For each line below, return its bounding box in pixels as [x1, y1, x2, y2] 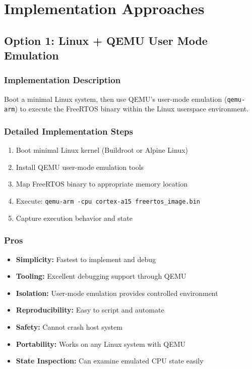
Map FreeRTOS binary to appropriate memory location [16, 178, 187, 189]
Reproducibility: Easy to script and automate [16, 304, 164, 315]
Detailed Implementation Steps [4, 125, 133, 137]
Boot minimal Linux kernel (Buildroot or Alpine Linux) [16, 145, 188, 155]
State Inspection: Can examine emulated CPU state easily [16, 355, 204, 366]
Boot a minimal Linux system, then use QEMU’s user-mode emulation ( [4, 93, 227, 104]
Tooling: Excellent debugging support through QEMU [16, 271, 186, 281]
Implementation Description [4, 74, 121, 86]
